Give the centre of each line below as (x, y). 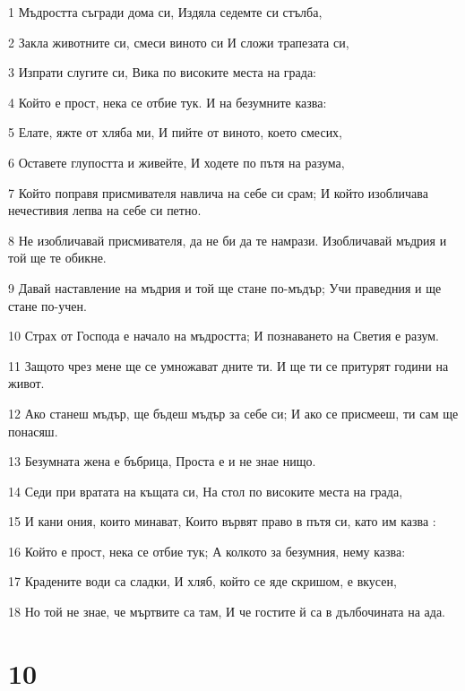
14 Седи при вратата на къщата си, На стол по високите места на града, (206, 491)
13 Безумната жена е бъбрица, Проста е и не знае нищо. (162, 461)
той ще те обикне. (57, 258)
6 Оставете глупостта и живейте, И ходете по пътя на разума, (177, 162)
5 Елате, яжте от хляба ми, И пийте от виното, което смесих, (176, 132)
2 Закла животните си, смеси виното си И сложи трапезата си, (179, 42)
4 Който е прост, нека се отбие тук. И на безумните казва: (168, 102)
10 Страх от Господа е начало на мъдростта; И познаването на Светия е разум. (224, 336)
